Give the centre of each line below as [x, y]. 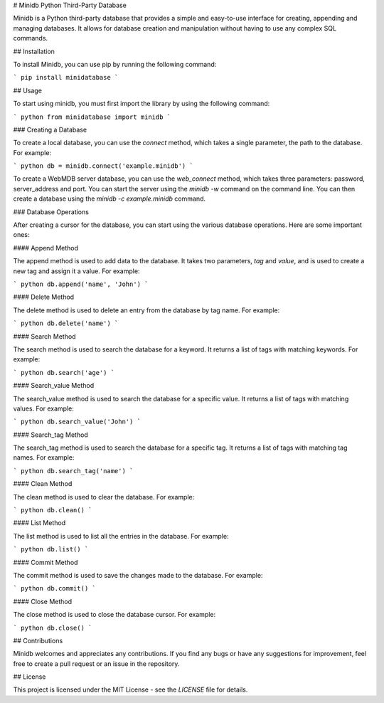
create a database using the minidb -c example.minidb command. [110, 199]
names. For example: [44, 458]
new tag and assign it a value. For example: [76, 271]
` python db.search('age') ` [64, 372]
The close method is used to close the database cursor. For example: [114, 615]
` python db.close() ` [53, 628]
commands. [31, 38]
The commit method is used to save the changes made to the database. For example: [138, 575]
